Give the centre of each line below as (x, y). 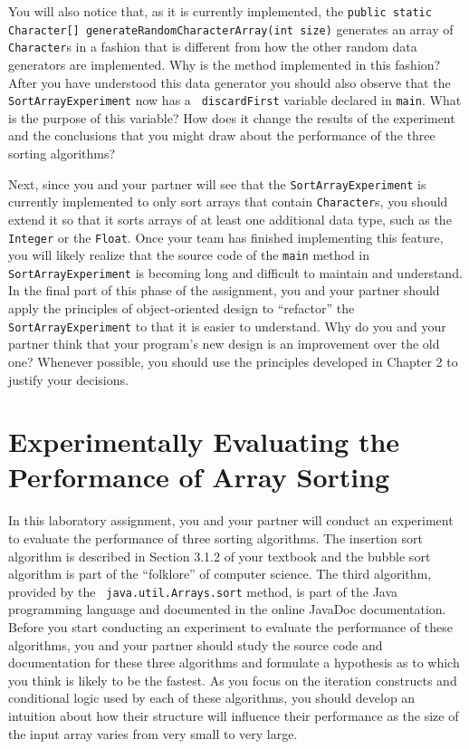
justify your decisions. (68, 379)
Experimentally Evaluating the (204, 442)
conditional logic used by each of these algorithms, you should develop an (212, 698)
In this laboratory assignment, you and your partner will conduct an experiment (231, 520)
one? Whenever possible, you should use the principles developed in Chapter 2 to (233, 361)
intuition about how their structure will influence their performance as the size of (234, 715)
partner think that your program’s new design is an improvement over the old (224, 344)
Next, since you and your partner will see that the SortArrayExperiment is (217, 183)
